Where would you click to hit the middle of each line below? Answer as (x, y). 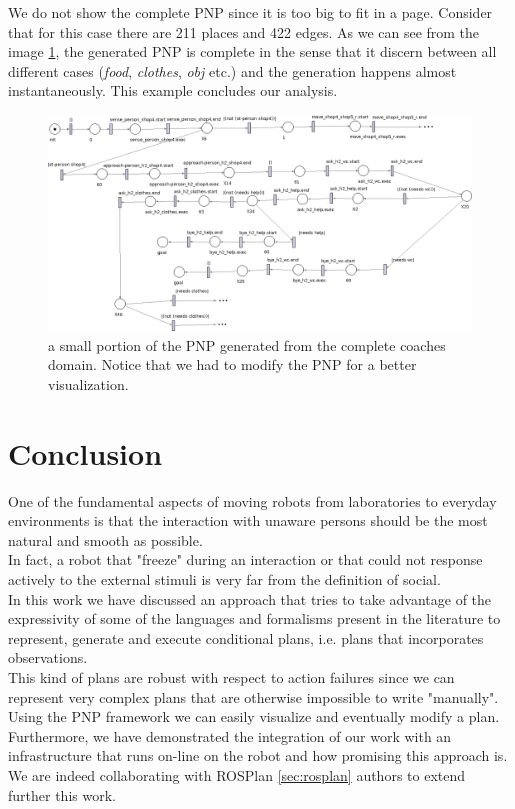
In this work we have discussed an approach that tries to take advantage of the (250, 598)
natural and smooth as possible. (105, 539)
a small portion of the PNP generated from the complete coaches (247, 344)
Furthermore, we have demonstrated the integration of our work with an (230, 735)
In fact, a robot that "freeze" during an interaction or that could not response (245, 559)
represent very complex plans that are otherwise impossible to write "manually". (253, 696)
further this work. (62, 794)
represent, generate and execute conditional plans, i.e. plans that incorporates (246, 637)
